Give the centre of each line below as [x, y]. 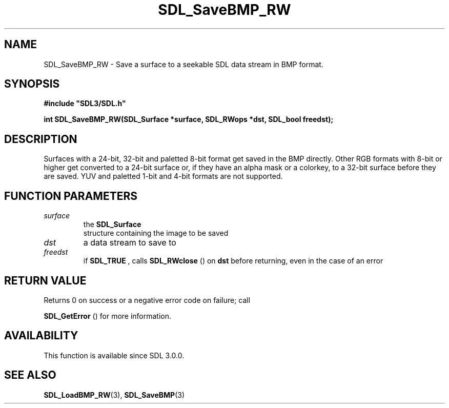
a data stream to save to [130, 243]
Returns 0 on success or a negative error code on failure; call [147, 300]
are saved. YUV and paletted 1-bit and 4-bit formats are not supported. [163, 176]
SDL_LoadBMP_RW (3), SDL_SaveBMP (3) [114, 395]
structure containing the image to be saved [156, 233]
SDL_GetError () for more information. [108, 316]
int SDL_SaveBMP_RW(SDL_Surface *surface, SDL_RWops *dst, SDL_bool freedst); [189, 119]
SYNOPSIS [32, 84]
